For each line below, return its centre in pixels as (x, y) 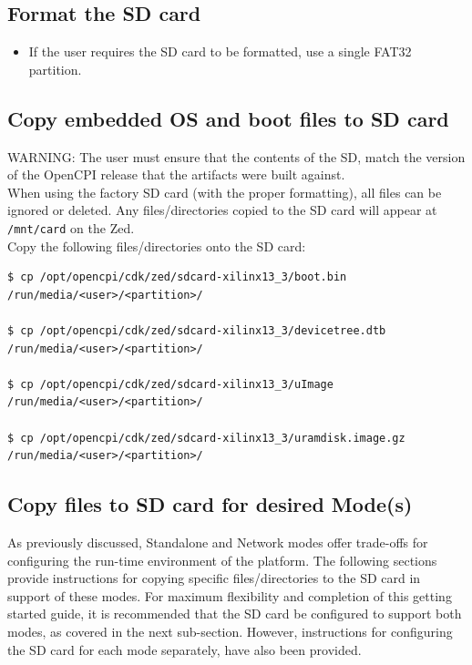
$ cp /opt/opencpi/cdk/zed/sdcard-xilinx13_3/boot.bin (177, 277)
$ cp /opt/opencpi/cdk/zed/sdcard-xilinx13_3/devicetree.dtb (197, 331)
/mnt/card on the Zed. (71, 227)
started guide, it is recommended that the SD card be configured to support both (235, 614)
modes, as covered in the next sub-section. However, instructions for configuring (230, 631)
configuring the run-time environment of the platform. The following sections (222, 560)
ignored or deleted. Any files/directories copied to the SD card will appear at (222, 210)
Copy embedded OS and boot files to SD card (228, 118)
